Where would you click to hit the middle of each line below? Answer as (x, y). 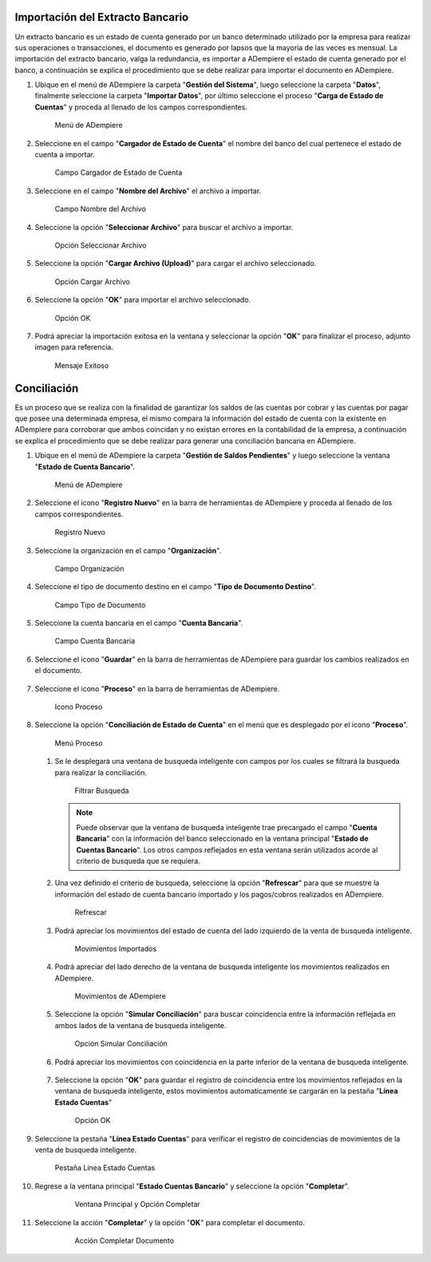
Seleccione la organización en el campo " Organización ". (128, 550)
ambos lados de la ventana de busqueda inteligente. (140, 1025)
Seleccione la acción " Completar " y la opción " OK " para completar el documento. (170, 1222)
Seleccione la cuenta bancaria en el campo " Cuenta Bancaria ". (139, 623)
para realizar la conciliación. (101, 772)
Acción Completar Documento (125, 1240)
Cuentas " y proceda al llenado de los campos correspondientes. (141, 107)
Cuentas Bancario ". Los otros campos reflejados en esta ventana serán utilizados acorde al (227, 849)
